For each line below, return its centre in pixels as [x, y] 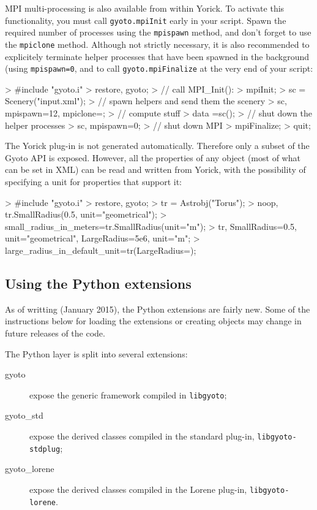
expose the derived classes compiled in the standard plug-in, [142, 436]
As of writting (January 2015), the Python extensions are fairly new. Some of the [158, 309]
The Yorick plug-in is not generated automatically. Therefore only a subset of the [157, 146]
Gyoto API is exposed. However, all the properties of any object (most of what [153, 157]
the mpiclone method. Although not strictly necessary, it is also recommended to [157, 44]
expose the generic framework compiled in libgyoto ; [128, 394]
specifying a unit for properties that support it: [94, 181]
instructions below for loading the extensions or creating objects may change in [153, 321]
